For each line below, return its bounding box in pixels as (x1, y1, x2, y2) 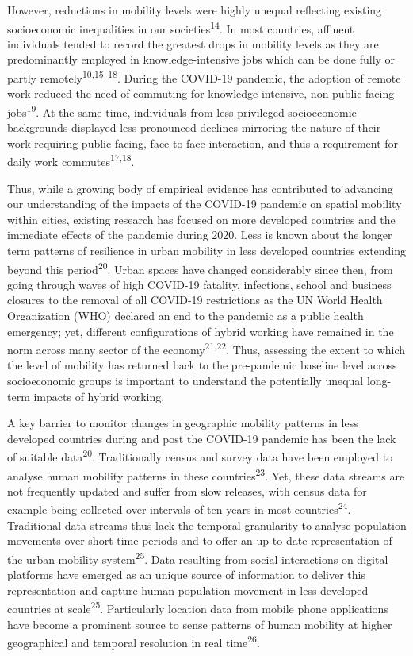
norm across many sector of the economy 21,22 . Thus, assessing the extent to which (7, 339, 406, 357)
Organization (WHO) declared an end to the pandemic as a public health (7, 307, 364, 323)
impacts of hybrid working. (33, 388, 165, 404)
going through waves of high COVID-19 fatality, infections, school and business (7, 276, 392, 292)
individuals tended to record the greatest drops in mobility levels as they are (7, 35, 379, 52)
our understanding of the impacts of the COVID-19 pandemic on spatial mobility (7, 195, 402, 212)
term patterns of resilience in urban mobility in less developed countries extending (7, 241, 407, 258)
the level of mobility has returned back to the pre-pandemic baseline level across (7, 357, 397, 373)
